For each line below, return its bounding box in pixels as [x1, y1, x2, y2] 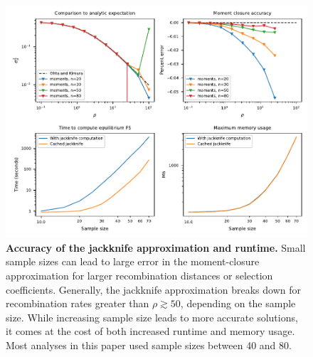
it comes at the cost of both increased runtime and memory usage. [6, 324, 295, 339]
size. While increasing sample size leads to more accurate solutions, [6, 309, 298, 324]
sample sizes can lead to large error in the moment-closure [6, 254, 260, 269]
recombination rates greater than [6, 296, 149, 311]
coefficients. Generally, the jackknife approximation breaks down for [6, 282, 301, 297]
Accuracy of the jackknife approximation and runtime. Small [6, 240, 306, 255]
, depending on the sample [180, 296, 296, 311]
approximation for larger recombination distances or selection [6, 267, 273, 282]
